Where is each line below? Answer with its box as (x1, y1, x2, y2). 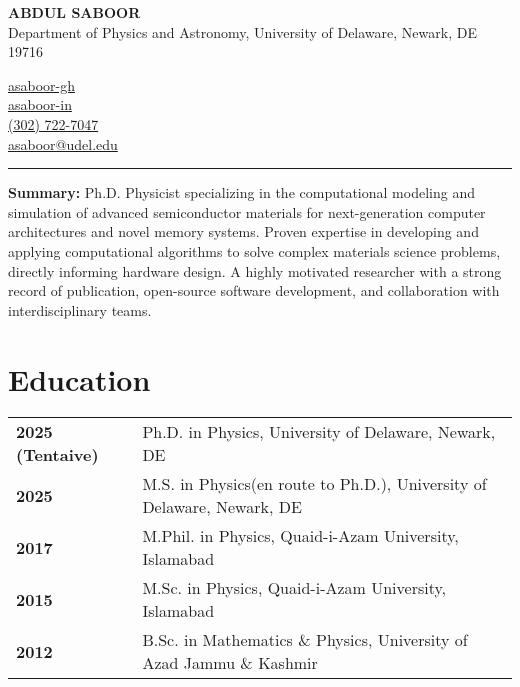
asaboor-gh (8, 74, 76, 95)
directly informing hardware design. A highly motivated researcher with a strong (8, 260, 502, 281)
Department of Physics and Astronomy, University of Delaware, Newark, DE (8, 21, 477, 42)
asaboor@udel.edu (8, 133, 118, 154)
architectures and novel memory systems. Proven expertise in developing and (8, 221, 479, 242)
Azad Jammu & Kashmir (142, 651, 318, 675)
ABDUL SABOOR (8, 2, 141, 22)
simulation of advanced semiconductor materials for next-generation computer (8, 201, 486, 222)
